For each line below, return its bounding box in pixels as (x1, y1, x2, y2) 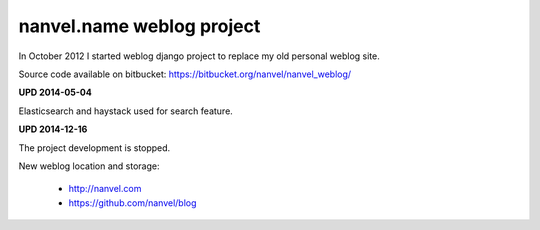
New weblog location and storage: (18, 160, 160, 172)
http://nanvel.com (68, 183, 142, 195)
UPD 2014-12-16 (18, 123, 88, 135)
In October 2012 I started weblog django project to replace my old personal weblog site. (18, 50, 380, 62)
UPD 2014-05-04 (18, 86, 92, 99)
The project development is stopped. (18, 141, 171, 154)
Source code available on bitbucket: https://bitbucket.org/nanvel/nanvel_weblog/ (18, 68, 352, 80)
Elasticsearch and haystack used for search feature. (18, 105, 234, 117)
